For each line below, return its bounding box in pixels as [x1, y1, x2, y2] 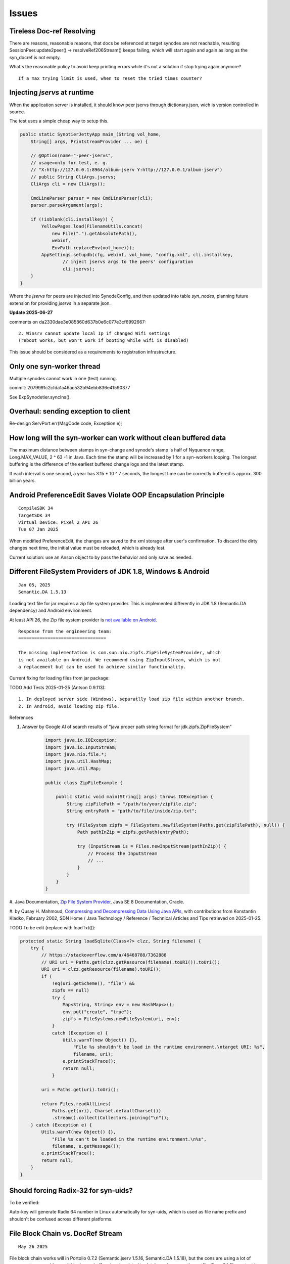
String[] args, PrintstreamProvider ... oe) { [30, 139, 149, 144]
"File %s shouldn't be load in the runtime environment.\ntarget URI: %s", [73, 1044, 265, 1050]
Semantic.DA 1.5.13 [18, 589, 67, 595]
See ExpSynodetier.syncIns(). [9, 394, 71, 400]
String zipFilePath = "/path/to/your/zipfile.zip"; [66, 801, 198, 806]
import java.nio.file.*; [45, 751, 107, 757]
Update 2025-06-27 [9, 309, 53, 315]
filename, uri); [73, 1051, 114, 1057]
